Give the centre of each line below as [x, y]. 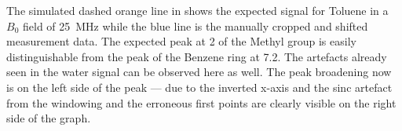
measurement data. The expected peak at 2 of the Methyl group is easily [181, 41]
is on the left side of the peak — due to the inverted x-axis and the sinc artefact [199, 87]
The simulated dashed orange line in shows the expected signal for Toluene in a [197, 10]
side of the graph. [49, 118]
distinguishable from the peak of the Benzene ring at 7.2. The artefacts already [197, 56]
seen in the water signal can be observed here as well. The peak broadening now [199, 72]
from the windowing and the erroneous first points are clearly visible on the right [201, 102]
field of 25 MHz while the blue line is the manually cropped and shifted [195, 25]
